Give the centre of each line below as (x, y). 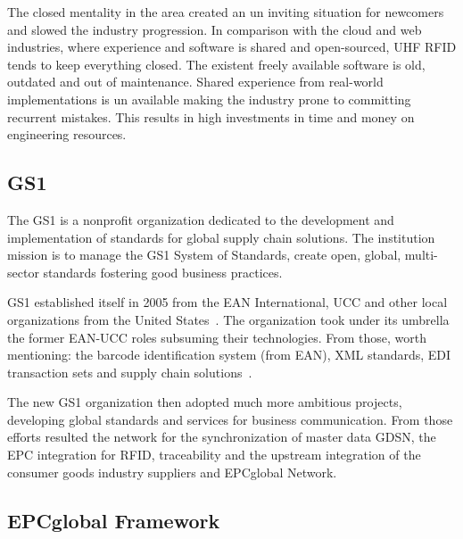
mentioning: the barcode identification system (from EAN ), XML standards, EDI (229, 355)
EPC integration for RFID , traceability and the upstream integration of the (214, 455)
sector (23, 272)
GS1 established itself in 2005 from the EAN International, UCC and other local (227, 302)
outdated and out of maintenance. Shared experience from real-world (195, 82)
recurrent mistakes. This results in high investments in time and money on (211, 116)
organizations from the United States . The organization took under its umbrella (228, 319)
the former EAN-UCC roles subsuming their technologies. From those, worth (217, 337)
